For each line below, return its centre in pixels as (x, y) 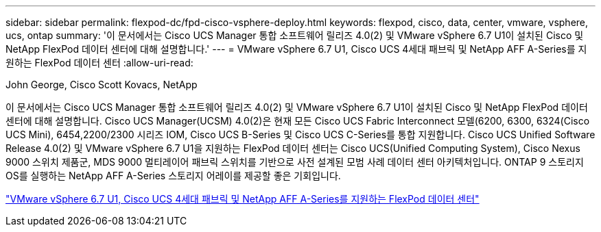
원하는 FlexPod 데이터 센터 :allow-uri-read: (99, 63)
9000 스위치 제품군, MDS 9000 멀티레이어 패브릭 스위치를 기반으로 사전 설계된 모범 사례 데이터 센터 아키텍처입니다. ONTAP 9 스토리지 (295, 162)
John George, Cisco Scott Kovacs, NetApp (102, 85)
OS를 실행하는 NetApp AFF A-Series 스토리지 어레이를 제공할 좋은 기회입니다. (173, 176)
